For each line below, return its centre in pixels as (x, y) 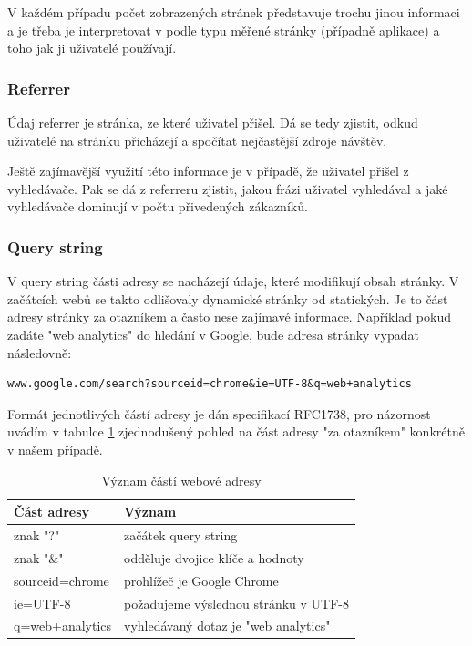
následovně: (40, 352)
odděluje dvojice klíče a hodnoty (214, 557)
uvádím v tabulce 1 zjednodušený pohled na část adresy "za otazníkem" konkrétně (236, 431)
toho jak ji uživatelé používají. (92, 48)
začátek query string (181, 534)
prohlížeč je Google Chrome (201, 580)
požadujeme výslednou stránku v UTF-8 (236, 603)
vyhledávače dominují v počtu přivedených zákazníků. (158, 206)
